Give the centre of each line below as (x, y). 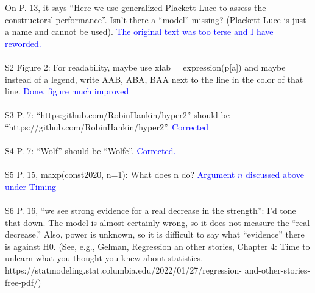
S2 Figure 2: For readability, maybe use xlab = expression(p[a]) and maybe (145, 67)
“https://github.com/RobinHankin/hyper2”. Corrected (107, 126)
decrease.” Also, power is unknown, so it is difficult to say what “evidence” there (155, 234)
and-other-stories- (278, 270)
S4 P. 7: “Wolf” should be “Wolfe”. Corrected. (90, 151)
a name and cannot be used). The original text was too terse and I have (139, 31)
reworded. (23, 43)
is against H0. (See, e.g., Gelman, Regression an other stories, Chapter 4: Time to (157, 246)
